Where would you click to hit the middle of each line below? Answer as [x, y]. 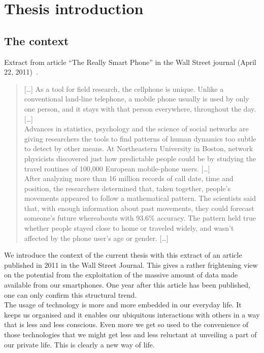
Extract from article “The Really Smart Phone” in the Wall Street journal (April [130, 62]
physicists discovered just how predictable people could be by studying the [140, 158]
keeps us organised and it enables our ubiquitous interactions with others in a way [132, 314]
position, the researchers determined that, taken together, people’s [127, 188]
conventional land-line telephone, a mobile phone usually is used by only [137, 99]
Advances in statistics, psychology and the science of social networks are [136, 129]
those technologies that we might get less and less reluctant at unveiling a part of [130, 334]
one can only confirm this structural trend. [71, 294]
